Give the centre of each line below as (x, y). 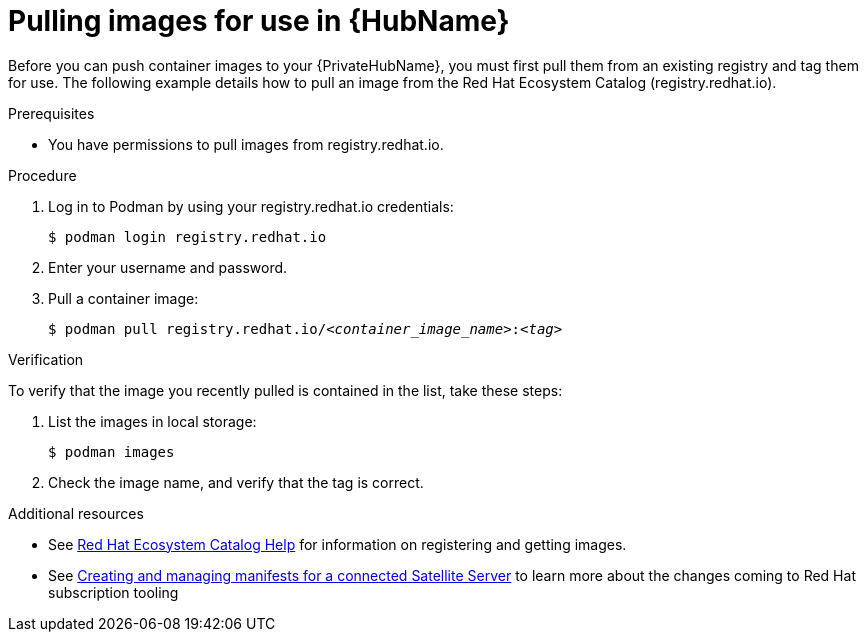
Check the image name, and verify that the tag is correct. (236, 482)
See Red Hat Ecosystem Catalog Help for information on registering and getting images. (337, 544)
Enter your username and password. (168, 267)
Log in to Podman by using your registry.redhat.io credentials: (251, 206)
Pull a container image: (123, 298)
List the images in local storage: (152, 421)
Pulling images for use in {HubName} (259, 21)
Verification (46, 359)
